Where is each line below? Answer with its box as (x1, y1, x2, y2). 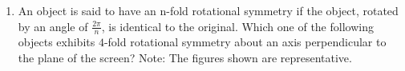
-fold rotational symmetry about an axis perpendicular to (103, 34, 387, 50)
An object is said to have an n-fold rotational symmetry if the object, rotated (18, 2, 399, 18)
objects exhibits (18, 34, 95, 50)
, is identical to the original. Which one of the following (101, 18, 374, 34)
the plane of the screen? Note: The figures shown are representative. (18, 49, 352, 66)
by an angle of (18, 18, 88, 34)
